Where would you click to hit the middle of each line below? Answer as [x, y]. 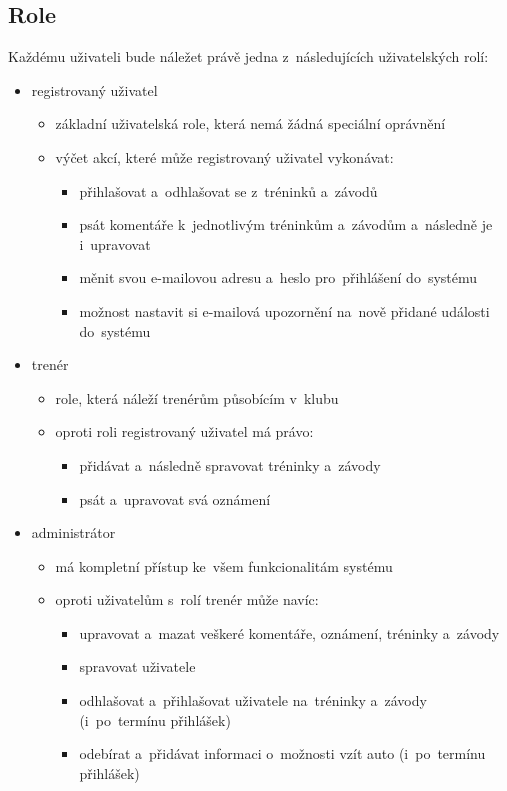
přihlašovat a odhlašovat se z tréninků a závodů [228, 190]
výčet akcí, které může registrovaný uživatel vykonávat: [224, 156]
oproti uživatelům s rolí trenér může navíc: [187, 599]
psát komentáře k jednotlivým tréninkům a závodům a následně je [286, 224]
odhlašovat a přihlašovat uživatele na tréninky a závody [253, 700]
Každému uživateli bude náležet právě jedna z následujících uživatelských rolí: [248, 56]
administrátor [73, 532]
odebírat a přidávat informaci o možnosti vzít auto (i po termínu [282, 753]
